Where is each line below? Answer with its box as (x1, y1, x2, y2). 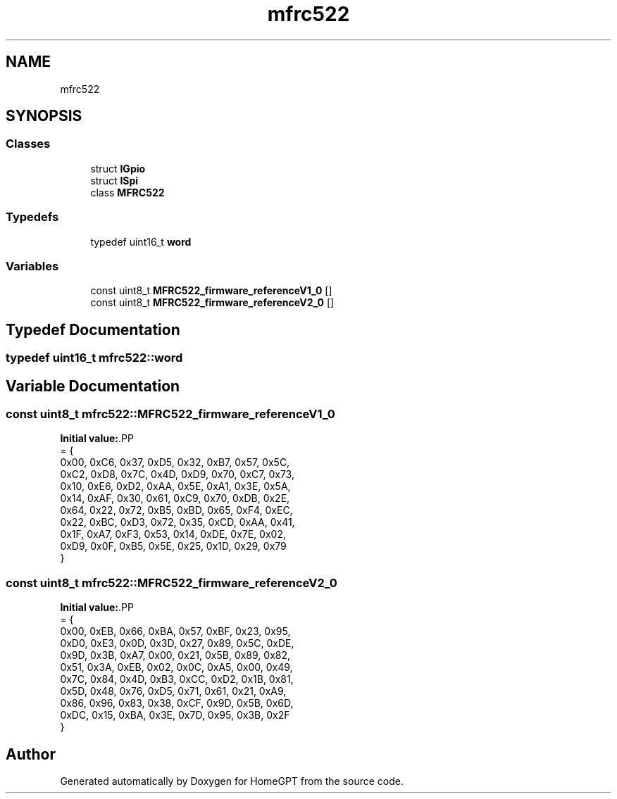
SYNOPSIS (6, 107, 82, 125)
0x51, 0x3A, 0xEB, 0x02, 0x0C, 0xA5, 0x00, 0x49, (60, 661, 293, 674)
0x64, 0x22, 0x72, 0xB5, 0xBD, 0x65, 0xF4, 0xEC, (60, 504, 293, 517)
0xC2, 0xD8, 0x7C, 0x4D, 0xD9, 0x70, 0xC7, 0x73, (60, 468, 294, 481)
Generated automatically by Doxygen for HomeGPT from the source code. (60, 774, 404, 787)
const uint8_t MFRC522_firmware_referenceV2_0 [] (90, 296, 335, 309)
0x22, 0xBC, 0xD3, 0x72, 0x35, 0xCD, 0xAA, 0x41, (60, 516, 295, 529)
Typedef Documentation (6, 320, 180, 339)
